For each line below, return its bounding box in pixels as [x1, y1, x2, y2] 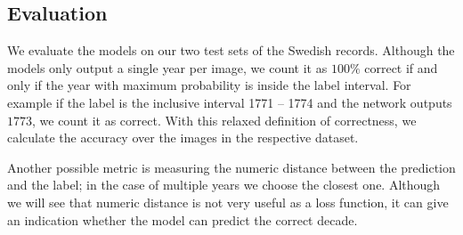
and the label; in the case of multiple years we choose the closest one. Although [7, 175, 441, 194]
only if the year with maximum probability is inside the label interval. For [7, 76, 411, 94]
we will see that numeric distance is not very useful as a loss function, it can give [7, 192, 449, 211]
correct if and [364, 58, 438, 77]
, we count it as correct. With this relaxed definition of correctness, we [32, 110, 417, 129]
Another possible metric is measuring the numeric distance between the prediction [7, 158, 456, 176]
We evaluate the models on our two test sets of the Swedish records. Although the [7, 41, 455, 60]
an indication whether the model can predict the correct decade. [7, 210, 358, 229]
